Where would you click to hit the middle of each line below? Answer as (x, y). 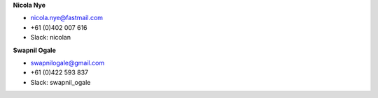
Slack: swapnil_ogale (61, 82)
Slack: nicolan (51, 38)
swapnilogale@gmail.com (68, 63)
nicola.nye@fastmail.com (67, 18)
